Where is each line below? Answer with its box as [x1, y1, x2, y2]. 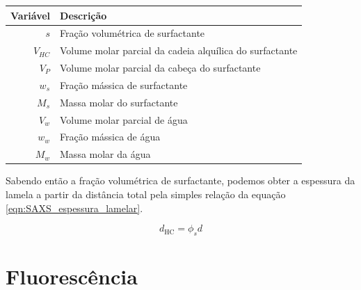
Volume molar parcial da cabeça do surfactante [60, 61, 261, 75]
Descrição [60, 8, 107, 22]
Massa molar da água [60, 147, 151, 161]
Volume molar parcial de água [60, 112, 188, 127]
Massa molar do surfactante [60, 95, 178, 109]
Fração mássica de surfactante [60, 77, 188, 92]
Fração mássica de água [60, 129, 161, 144]
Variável [10, 8, 51, 22]
